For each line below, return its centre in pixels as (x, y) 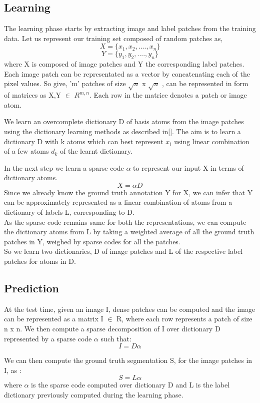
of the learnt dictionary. (96, 151)
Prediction (31, 288)
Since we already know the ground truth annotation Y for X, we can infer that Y (128, 192)
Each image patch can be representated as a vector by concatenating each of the (127, 73)
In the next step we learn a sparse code (64, 167)
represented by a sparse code (48, 338)
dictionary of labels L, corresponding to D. (69, 212)
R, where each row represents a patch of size (184, 319)
